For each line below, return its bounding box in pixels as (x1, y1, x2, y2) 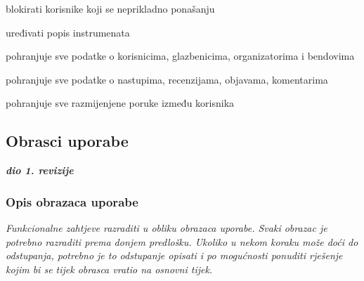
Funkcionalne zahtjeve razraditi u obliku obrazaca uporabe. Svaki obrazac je (6, 220, 327, 235)
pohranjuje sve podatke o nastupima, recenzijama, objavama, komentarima (6, 72, 328, 86)
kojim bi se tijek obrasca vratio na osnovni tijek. (6, 261, 213, 276)
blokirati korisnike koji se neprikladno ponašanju (6, 1, 215, 15)
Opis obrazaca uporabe (6, 192, 138, 210)
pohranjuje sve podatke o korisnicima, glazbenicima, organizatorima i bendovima (6, 48, 355, 63)
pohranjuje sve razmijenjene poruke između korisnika (6, 96, 235, 110)
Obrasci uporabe (6, 130, 129, 152)
